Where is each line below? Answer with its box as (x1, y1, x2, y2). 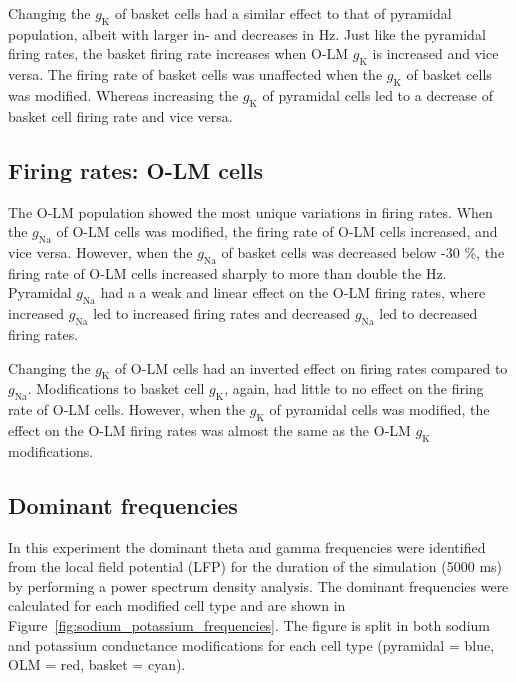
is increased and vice (372, 43, 499, 64)
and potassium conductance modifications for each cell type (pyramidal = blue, (8, 634, 495, 655)
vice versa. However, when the (8, 241, 193, 262)
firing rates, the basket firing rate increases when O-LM (8, 43, 349, 64)
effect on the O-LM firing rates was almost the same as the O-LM (8, 419, 411, 440)
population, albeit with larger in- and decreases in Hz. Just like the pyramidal (8, 23, 486, 44)
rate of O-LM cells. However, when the (8, 399, 246, 420)
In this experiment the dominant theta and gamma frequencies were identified (8, 536, 486, 557)
